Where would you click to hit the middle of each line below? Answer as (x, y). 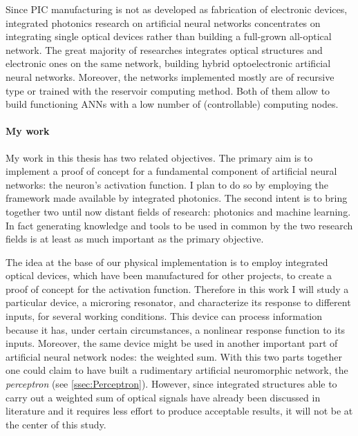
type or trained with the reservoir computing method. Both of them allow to (168, 90)
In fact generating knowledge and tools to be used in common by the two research (179, 225)
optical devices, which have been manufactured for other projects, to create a (169, 275)
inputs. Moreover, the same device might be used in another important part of (172, 343)
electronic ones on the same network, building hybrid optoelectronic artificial (168, 63)
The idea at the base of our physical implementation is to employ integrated (167, 262)
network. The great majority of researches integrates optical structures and (164, 49)
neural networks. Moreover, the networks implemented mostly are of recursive (170, 76)
